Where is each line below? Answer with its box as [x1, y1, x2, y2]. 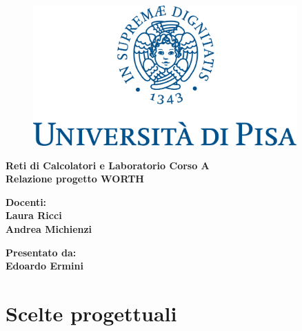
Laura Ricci [6, 208, 62, 223]
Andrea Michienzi [6, 222, 92, 236]
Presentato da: [6, 245, 77, 259]
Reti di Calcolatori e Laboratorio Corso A [6, 158, 210, 172]
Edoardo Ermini [6, 258, 83, 273]
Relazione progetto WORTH [6, 171, 144, 186]
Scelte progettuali [6, 299, 177, 328]
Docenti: [6, 194, 47, 209]
